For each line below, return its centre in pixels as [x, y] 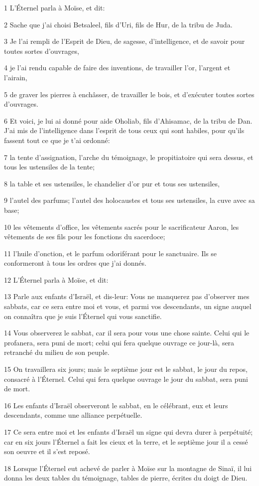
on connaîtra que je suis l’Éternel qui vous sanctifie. [83, 316]
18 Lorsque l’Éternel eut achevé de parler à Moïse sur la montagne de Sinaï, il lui [128, 468]
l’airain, [16, 77]
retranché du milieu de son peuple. [57, 352]
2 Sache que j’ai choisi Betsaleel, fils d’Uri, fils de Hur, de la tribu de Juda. [118, 24]
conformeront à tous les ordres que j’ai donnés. [75, 263]
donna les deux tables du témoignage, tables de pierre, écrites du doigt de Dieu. [126, 478]
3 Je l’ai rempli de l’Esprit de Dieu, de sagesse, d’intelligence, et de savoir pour [125, 41]
